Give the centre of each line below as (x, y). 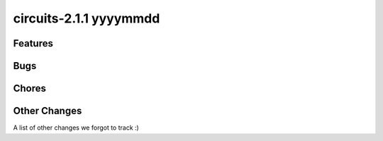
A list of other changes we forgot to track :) (76, 128)
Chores (29, 88)
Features (33, 43)
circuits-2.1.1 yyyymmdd (87, 18)
